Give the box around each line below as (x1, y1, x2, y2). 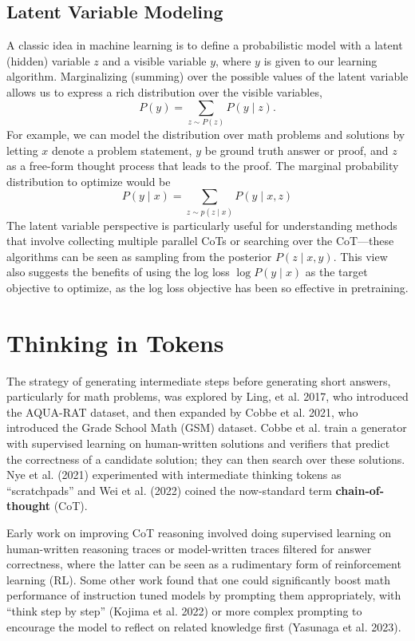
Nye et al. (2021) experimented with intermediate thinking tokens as (6, 466, 342, 483)
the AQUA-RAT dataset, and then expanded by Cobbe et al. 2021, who (6, 403, 358, 420)
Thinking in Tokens (6, 326, 224, 358)
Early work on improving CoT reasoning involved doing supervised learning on (6, 524, 392, 541)
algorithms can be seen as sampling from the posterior (6, 247, 272, 264)
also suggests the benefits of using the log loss (6, 263, 230, 280)
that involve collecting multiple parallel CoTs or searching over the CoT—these (6, 232, 394, 249)
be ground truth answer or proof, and (204, 141, 389, 158)
